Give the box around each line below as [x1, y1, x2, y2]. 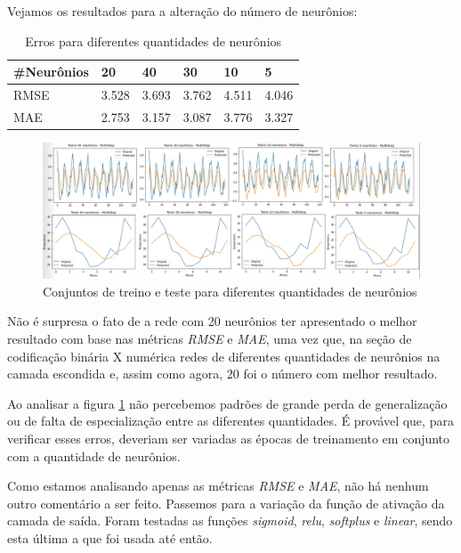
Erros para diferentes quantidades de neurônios [25, 31, 282, 50]
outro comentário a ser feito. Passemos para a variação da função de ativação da [7, 493, 445, 512]
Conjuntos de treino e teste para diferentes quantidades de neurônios [43, 281, 417, 300]
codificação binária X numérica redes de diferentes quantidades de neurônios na [7, 346, 441, 365]
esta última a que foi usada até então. [7, 528, 213, 547]
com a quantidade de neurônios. [7, 446, 181, 465]
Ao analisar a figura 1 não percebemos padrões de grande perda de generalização [7, 394, 448, 412]
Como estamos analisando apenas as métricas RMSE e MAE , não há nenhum [7, 476, 429, 495]
